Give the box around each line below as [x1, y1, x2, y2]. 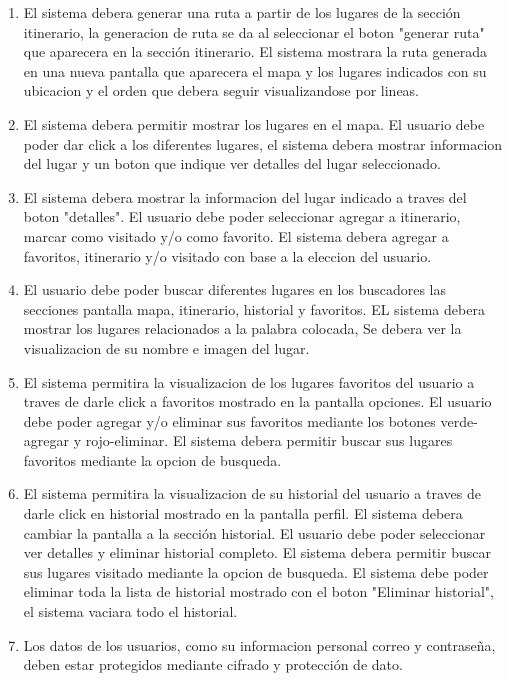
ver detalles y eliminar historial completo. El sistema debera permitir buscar [23, 542, 491, 563]
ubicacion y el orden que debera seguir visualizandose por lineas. [23, 80, 420, 101]
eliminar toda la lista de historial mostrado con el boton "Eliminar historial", [23, 581, 494, 602]
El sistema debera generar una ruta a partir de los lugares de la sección [23, 2, 461, 22]
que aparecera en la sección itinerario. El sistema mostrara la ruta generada [23, 41, 487, 62]
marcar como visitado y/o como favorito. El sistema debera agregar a [23, 225, 449, 246]
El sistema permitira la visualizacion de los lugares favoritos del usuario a [23, 371, 475, 392]
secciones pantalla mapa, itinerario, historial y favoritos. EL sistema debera [23, 298, 485, 319]
